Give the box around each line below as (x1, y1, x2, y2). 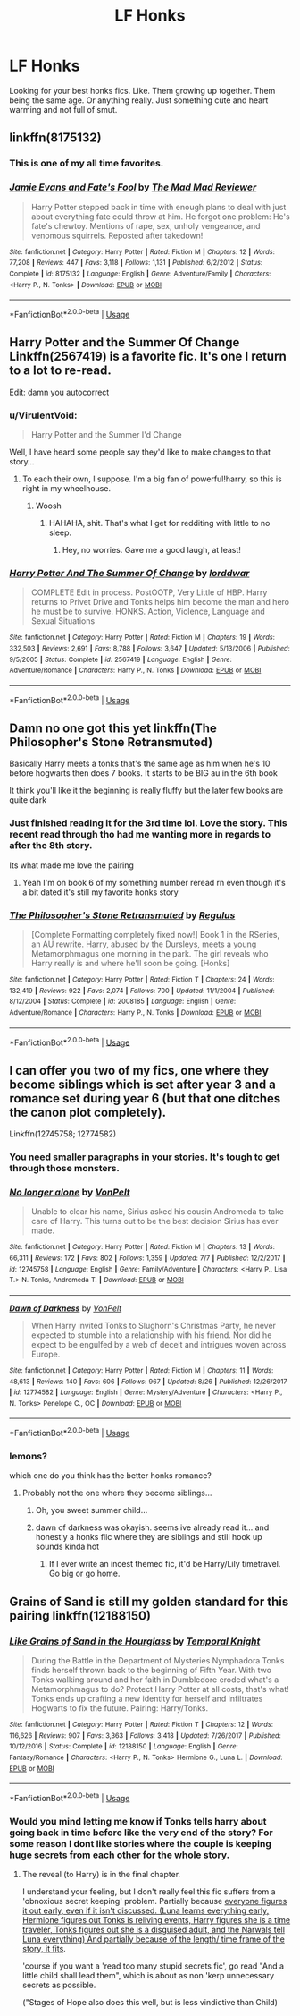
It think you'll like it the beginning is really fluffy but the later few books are (9, 785, 284, 796)
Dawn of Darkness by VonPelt (9, 1303, 122, 1314)
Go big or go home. (48, 1568, 121, 1579)
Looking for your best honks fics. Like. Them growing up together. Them (9, 85, 276, 96)
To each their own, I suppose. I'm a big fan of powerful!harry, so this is (21, 473, 283, 484)
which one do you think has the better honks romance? (9, 1470, 212, 1481)
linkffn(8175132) (9, 131, 103, 146)
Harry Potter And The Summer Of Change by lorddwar (9, 566, 250, 579)
